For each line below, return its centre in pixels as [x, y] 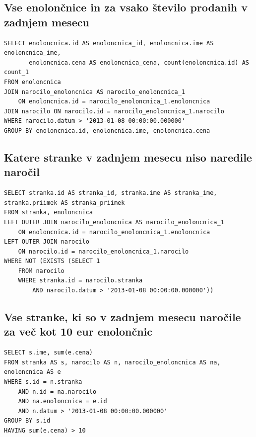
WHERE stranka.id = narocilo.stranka [80, 281]
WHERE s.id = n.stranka [43, 382]
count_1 [17, 72]
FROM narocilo [41, 271]
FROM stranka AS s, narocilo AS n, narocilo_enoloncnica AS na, [112, 362]
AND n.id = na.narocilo [57, 392]
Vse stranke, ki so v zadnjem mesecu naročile [123, 317]
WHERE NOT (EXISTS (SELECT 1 [52, 261]
